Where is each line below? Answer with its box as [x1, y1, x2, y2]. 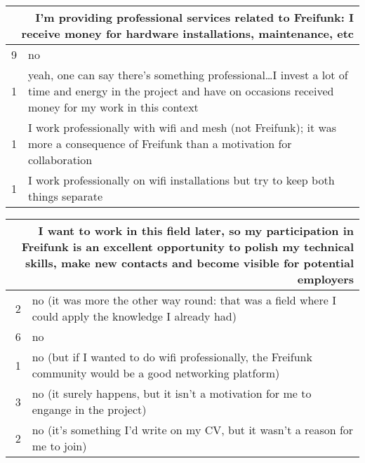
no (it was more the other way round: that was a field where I [32, 292, 336, 308]
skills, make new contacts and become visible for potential [25, 255, 354, 271]
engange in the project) [32, 401, 147, 417]
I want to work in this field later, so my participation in [38, 222, 354, 239]
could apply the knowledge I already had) [32, 308, 237, 324]
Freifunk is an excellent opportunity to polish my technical [21, 239, 354, 255]
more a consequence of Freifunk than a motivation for [28, 135, 292, 152]
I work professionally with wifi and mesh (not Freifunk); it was [28, 119, 336, 135]
